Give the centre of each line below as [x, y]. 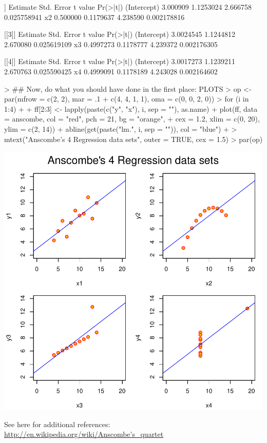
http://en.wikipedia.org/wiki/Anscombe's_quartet [84, 434]
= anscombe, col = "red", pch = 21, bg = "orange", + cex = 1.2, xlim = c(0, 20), [132, 119]
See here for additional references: [57, 424]
